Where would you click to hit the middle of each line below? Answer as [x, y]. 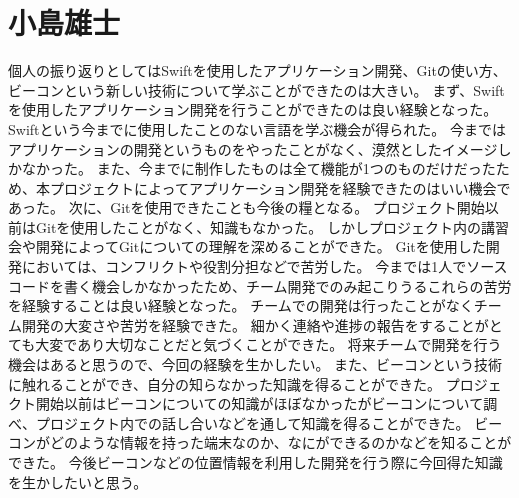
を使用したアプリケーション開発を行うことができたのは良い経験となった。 [253, 109]
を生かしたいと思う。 [78, 481]
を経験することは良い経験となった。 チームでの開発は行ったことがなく [241, 305]
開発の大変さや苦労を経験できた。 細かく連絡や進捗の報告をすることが [255, 324]
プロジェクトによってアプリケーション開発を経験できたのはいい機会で [280, 187]
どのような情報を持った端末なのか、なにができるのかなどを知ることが [280, 442]
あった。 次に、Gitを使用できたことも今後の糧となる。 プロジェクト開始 [246, 207]
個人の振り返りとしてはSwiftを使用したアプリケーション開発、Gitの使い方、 [257, 70]
